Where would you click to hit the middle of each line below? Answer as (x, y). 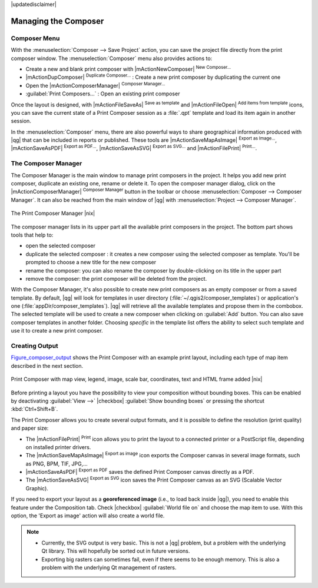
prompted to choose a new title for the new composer (91, 263)
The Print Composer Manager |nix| (53, 213)
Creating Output (34, 346)
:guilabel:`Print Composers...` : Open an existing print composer (103, 94)
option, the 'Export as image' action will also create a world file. (88, 516)
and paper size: (30, 428)
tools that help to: (32, 235)
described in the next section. (47, 366)
